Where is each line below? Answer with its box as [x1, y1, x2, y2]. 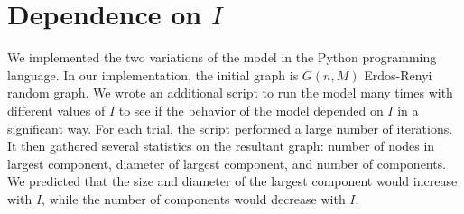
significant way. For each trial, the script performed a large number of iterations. [7, 118, 453, 137]
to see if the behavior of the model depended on [118, 100, 384, 119]
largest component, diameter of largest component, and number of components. [7, 154, 447, 172]
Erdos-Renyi [364, 65, 432, 84]
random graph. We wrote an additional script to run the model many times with [7, 83, 453, 102]
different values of [7, 100, 106, 119]
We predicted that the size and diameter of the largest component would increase [7, 172, 458, 191]
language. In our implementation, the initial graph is [7, 65, 299, 84]
